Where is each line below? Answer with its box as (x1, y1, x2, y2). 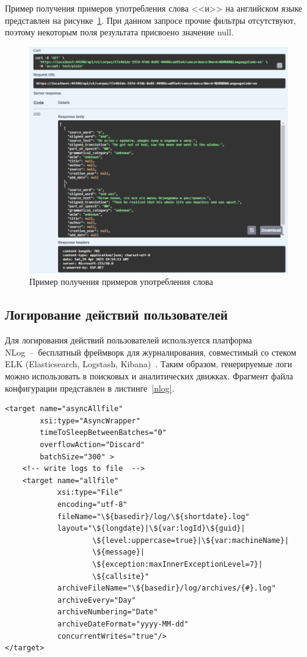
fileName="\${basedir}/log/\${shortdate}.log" (57, 512, 250, 521)
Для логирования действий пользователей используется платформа (5, 334, 252, 346)
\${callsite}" (92, 572, 150, 581)
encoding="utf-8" (57, 500, 128, 509)
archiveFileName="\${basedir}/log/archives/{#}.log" (57, 584, 276, 593)
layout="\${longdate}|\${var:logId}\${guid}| (57, 524, 245, 533)
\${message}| (92, 548, 145, 557)
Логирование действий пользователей (5, 305, 228, 324)
